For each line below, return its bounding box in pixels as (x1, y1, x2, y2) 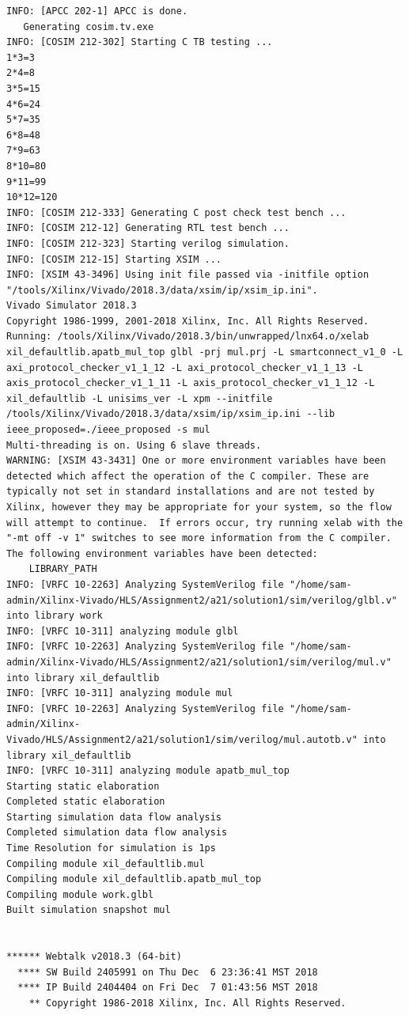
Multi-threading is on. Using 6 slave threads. (6, 439, 262, 451)
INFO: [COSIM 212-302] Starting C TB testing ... (6, 36, 273, 48)
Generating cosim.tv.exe (23, 21, 154, 32)
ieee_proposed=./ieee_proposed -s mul (6, 424, 210, 436)
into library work (6, 610, 103, 622)
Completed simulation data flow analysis (6, 827, 228, 839)
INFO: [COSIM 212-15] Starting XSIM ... (6, 253, 222, 265)
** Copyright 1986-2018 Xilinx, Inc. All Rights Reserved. (28, 998, 347, 1009)
